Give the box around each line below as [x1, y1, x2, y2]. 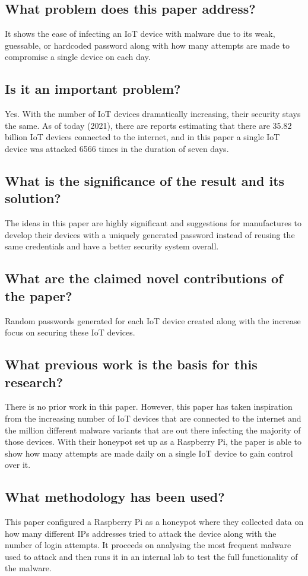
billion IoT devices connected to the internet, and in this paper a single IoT [5, 131, 280, 143]
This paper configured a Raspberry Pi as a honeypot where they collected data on [5, 515, 304, 528]
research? [5, 372, 63, 391]
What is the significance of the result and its [5, 171, 285, 189]
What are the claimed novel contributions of [5, 269, 283, 287]
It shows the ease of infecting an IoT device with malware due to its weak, [5, 27, 275, 40]
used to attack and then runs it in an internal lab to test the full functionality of [5, 550, 298, 562]
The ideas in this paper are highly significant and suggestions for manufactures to [5, 217, 302, 229]
